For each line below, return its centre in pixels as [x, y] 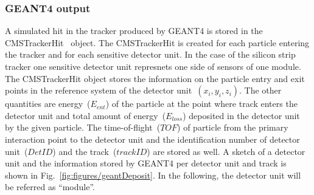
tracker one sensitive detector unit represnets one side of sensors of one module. [153, 66]
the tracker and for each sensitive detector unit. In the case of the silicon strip [150, 54]
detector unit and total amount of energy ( [85, 115]
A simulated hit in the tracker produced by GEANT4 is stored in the [134, 31]
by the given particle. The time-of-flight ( [83, 127]
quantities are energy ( [48, 104]
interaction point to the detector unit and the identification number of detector [152, 139]
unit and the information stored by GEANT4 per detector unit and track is [146, 163]
